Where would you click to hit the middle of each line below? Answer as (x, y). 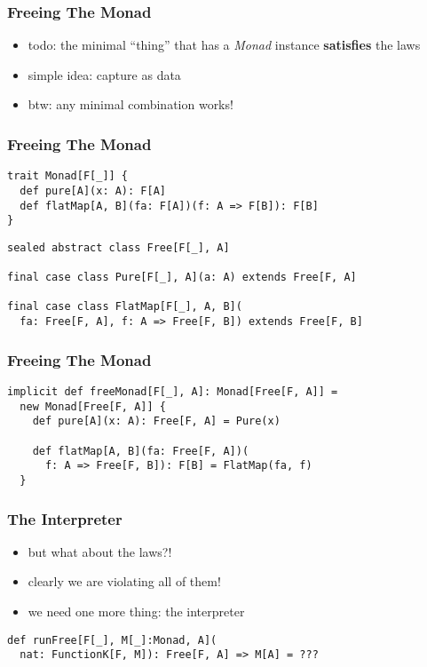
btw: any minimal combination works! (130, 104)
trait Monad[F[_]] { (68, 176)
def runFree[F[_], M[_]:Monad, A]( (112, 640)
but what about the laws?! (100, 551)
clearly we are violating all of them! (124, 581)
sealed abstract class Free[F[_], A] (119, 247)
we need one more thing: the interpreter (136, 611)
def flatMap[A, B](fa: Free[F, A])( (141, 451)
